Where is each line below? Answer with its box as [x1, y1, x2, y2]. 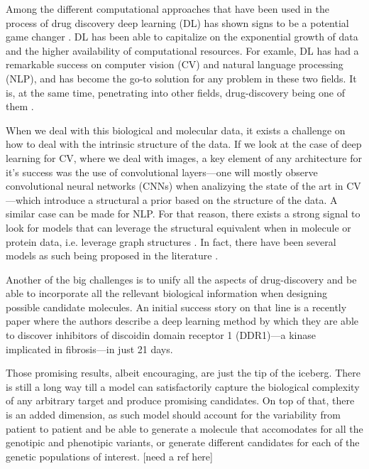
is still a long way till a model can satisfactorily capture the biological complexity [6, 379, 360, 394]
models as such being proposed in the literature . [6, 248, 219, 263]
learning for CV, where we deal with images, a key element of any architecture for [6, 150, 362, 165]
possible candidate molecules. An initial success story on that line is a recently [6, 299, 347, 314]
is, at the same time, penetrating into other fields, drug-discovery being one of [6, 85, 346, 99]
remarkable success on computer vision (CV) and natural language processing [6, 57, 343, 72]
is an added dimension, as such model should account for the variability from [6, 407, 341, 422]
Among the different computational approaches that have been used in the [6, 1, 330, 16]
